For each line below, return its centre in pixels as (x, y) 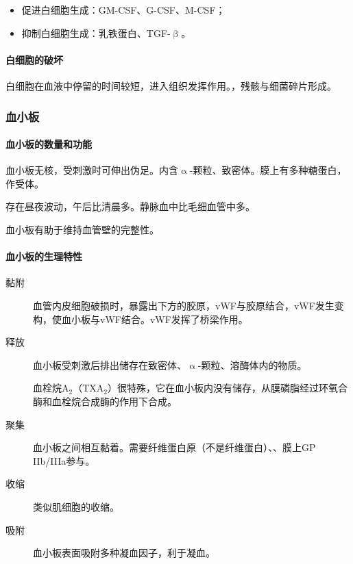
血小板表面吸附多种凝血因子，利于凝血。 (124, 553)
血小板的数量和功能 (49, 144)
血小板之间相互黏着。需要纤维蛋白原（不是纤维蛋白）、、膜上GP (174, 447)
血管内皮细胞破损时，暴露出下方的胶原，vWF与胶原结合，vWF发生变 (188, 305)
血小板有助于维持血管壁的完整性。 (82, 229)
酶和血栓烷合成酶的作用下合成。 (105, 401)
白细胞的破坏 (34, 59)
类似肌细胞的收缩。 (76, 506)
